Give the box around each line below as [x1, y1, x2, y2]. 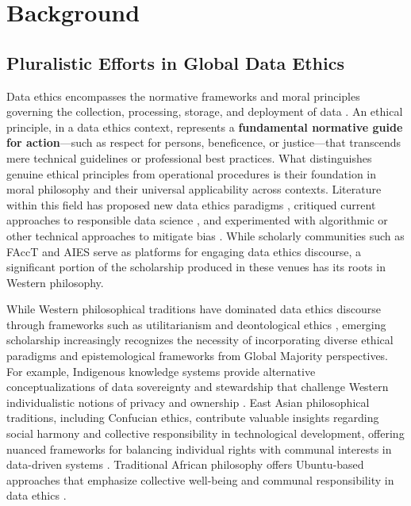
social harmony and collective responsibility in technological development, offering [6, 425, 405, 442]
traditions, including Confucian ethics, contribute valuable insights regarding [6, 409, 379, 426]
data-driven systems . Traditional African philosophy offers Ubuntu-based [6, 456, 364, 473]
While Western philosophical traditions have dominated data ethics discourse [6, 301, 381, 317]
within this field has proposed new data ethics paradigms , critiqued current [6, 196, 376, 213]
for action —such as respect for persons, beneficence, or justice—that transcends [6, 134, 401, 151]
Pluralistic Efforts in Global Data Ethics [6, 50, 344, 75]
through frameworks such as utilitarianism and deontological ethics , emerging [6, 316, 386, 332]
